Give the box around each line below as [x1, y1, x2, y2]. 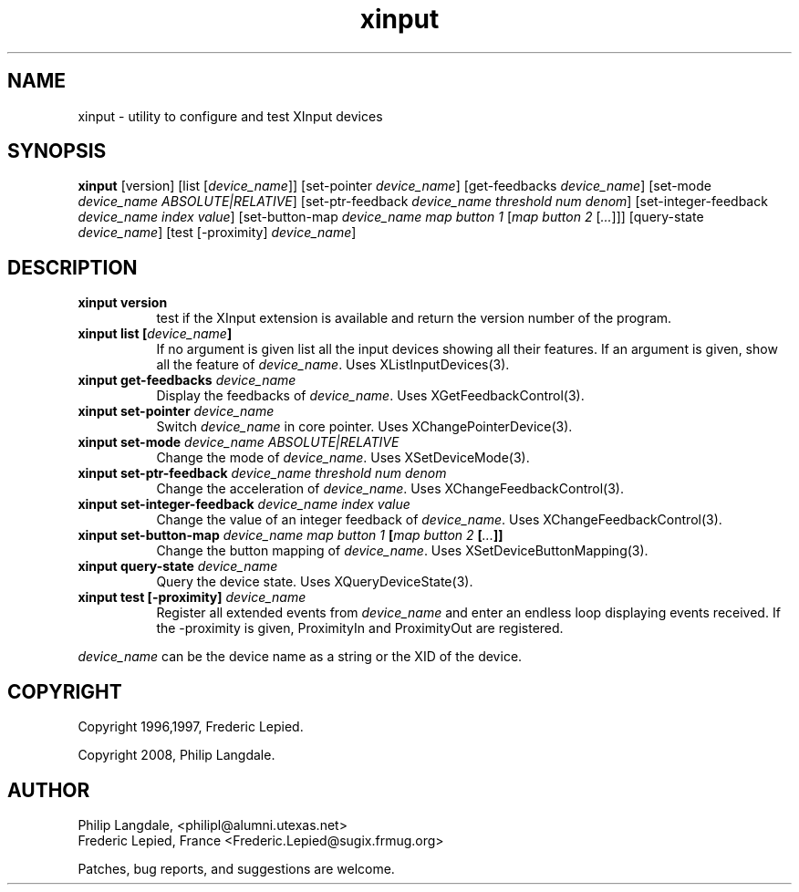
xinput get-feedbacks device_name [78, 372, 296, 389]
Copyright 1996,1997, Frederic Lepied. [78, 719, 304, 735]
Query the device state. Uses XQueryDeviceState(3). [156, 574, 473, 590]
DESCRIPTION [7, 255, 138, 279]
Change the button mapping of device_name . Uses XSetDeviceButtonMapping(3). [156, 543, 649, 559]
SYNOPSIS [7, 140, 107, 163]
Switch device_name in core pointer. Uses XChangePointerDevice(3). [156, 419, 573, 435]
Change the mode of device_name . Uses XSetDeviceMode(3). [156, 450, 530, 466]
